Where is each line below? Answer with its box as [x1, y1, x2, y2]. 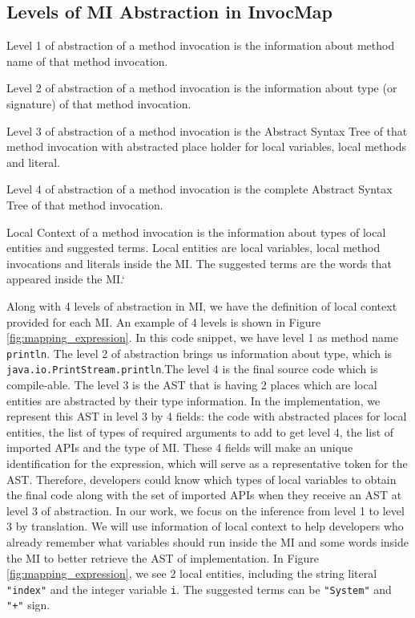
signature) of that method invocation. [6, 95, 191, 112]
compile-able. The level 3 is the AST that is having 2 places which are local [6, 376, 377, 393]
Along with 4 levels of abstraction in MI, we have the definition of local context [6, 297, 397, 314]
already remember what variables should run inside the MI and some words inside [6, 533, 409, 550]
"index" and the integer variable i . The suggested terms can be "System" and [6, 580, 392, 597]
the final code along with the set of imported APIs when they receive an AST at [6, 486, 402, 503]
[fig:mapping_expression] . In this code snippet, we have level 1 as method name [6, 329, 398, 346]
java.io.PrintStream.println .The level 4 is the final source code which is [6, 360, 378, 377]
